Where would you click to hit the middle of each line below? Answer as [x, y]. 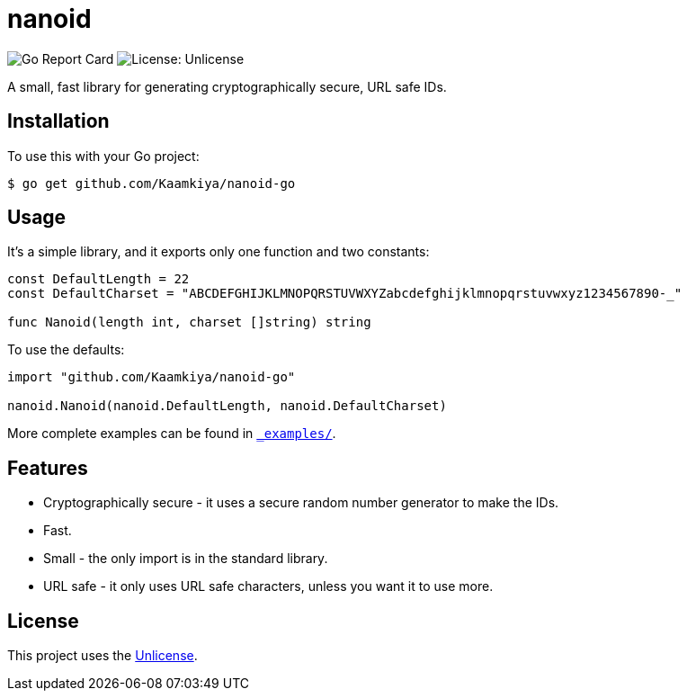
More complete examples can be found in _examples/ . [172, 434]
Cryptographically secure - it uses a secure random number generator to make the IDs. [301, 503]
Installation [58, 121]
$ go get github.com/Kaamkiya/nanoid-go [152, 183]
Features [48, 468]
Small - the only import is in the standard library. [186, 559]
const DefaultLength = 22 [98, 279]
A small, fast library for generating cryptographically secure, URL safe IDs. [227, 86]
